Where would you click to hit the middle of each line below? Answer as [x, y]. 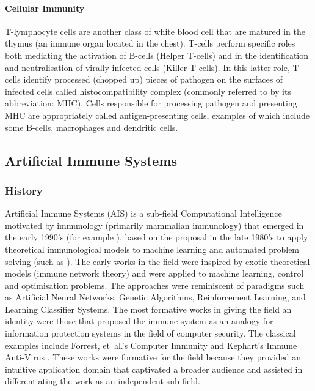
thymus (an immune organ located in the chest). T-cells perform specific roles [150, 43]
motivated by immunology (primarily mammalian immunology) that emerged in [154, 225]
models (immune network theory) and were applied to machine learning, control [154, 273]
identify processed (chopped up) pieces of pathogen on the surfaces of [153, 79]
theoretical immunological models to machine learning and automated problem [152, 249]
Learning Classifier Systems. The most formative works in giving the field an [148, 309]
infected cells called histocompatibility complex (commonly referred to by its [148, 91]
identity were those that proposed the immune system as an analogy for [139, 321]
